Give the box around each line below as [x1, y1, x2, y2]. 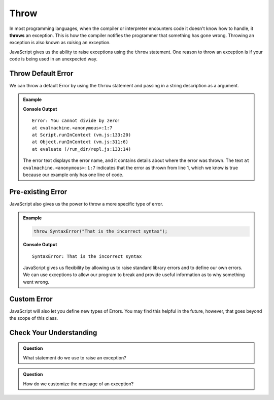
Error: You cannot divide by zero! [32, 118, 121, 124]
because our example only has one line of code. [23, 172, 124, 178]
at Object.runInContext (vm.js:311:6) [32, 139, 129, 145]
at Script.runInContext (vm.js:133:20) [32, 132, 131, 138]
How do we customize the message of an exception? [23, 381, 134, 387]
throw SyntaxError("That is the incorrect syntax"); [33, 228, 168, 235]
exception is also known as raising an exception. [9, 40, 111, 46]
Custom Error [9, 294, 53, 303]
